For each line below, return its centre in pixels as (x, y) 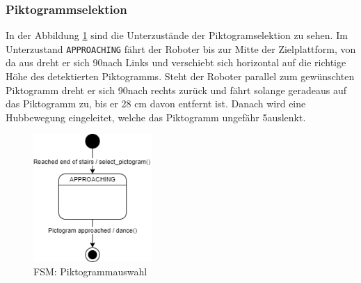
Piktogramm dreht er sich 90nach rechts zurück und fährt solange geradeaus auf (176, 90)
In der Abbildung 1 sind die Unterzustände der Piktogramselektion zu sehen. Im (177, 35)
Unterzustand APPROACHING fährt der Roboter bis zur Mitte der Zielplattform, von (181, 48)
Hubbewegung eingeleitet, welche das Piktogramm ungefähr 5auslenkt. (156, 117)
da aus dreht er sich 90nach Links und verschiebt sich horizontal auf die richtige (176, 62)
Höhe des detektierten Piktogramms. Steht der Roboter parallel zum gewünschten (180, 76)
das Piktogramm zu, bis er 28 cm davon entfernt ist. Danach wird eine (156, 104)
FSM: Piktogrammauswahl (90, 271)
